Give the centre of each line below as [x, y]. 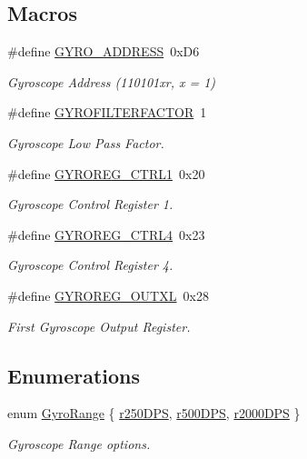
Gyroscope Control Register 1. [90, 204]
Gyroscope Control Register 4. [90, 265]
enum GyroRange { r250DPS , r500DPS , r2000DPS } [154, 413]
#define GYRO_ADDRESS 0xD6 [104, 51]
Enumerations [74, 375]
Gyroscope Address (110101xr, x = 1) [112, 81]
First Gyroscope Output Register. [99, 326]
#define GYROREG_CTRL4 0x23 [106, 234]
